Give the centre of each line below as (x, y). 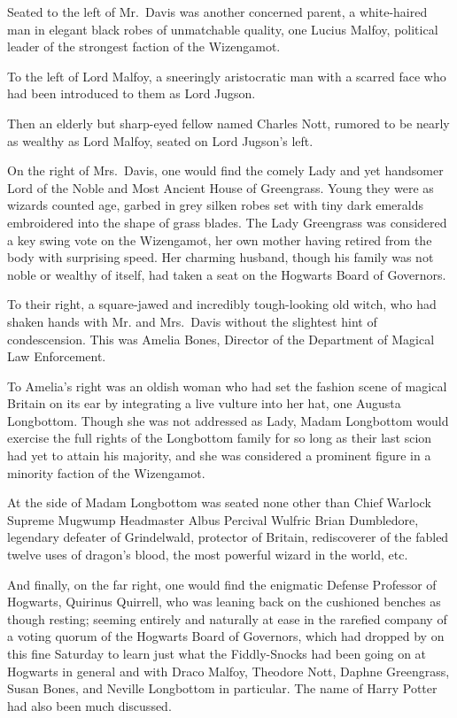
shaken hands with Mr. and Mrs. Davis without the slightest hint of (192, 321)
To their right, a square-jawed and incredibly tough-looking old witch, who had (222, 304)
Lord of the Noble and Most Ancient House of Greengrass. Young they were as (221, 187)
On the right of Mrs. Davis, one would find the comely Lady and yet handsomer (225, 170)
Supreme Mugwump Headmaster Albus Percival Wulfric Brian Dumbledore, (213, 519)
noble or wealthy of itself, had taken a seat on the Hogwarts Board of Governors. (227, 274)
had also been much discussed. (89, 705)
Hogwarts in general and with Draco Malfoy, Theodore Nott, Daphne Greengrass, (228, 671)
